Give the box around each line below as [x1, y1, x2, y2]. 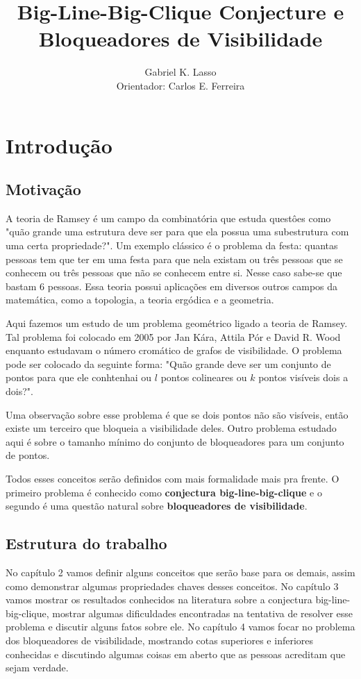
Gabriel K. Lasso [144, 65, 217, 79]
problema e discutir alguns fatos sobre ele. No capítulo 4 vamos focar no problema [6, 619, 355, 634]
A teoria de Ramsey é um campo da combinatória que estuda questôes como [6, 210, 331, 225]
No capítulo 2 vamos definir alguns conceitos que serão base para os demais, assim [6, 564, 355, 579]
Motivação [6, 178, 81, 200]
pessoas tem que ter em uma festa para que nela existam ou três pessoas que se [6, 251, 343, 266]
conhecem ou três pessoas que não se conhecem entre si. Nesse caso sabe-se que [6, 265, 342, 280]
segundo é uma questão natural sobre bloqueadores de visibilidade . [6, 498, 308, 513]
